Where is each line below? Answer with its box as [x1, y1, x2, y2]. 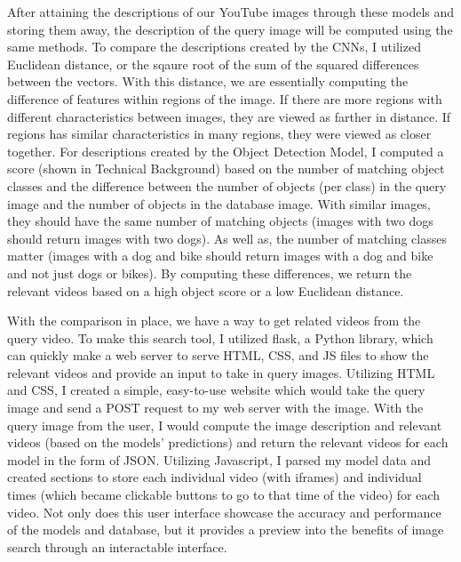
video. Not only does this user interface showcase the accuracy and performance [7, 502, 441, 521]
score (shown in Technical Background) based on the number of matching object [7, 159, 445, 178]
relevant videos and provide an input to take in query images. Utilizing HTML [7, 363, 435, 381]
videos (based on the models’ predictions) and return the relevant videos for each [7, 433, 449, 452]
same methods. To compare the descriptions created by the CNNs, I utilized [7, 37, 421, 56]
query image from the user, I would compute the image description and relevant [7, 415, 442, 434]
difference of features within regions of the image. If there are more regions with [7, 89, 442, 108]
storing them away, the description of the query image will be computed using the [7, 20, 453, 38]
